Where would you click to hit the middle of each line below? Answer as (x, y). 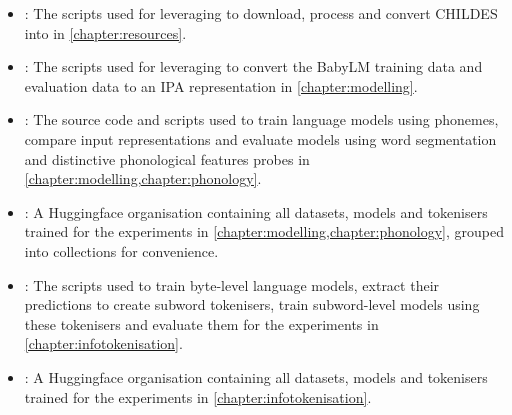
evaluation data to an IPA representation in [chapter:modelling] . (221, 85)
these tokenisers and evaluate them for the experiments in (201, 323)
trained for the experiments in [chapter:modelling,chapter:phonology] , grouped (264, 231)
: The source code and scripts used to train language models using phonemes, (261, 119)
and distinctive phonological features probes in (167, 158)
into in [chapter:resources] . (105, 32)
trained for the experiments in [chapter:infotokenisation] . (198, 396)
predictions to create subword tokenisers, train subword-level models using (252, 304)
